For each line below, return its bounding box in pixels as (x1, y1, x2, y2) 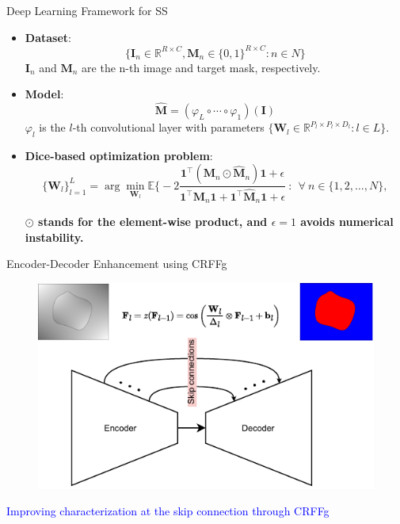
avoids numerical (300, 213, 394, 230)
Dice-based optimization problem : (25, 147, 213, 163)
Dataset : (25, 29, 71, 45)
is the (39, 119, 66, 136)
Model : (25, 86, 64, 102)
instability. (25, 228, 84, 245)
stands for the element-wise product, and (38, 213, 268, 230)
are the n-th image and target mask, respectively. (82, 59, 321, 75)
